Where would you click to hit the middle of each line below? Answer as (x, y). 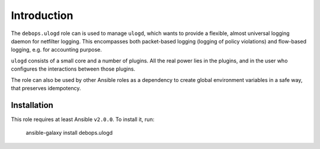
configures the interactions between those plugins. (73, 69)
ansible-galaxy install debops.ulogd (69, 133)
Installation (32, 105)
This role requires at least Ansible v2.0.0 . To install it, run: (83, 119)
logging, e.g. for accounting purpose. (56, 50)
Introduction (42, 15)
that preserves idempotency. (46, 88)
